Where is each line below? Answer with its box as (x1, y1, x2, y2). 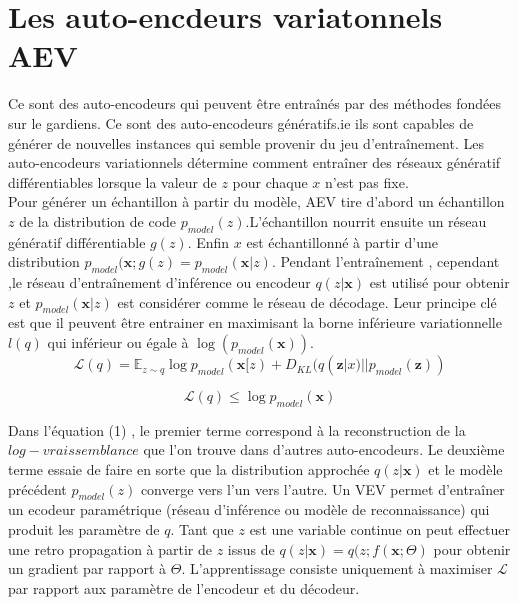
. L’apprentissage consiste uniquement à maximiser (181, 558, 493, 579)
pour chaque (232, 171, 308, 192)
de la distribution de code (19, 210, 177, 231)
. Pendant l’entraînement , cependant (271, 251, 500, 272)
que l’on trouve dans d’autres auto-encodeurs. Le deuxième (143, 439, 505, 460)
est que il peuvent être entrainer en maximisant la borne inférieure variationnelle (8, 312, 502, 333)
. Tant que (170, 519, 234, 540)
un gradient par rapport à (8, 558, 167, 579)
